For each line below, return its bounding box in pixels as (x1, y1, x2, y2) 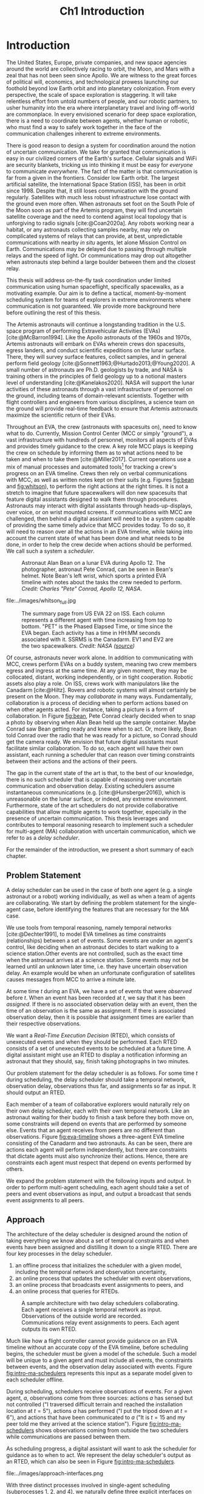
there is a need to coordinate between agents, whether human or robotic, (6, 117, 189, 124)
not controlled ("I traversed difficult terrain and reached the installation (6, 1401, 183, 1408)
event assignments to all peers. (6, 1197, 84, 1204)
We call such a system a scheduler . (6, 547, 95, 554)
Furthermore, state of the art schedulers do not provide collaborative (6, 802, 178, 809)
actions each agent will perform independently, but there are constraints (6, 1146, 187, 1153)
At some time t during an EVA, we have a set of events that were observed (6, 988, 192, 995)
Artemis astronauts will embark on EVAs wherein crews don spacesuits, (6, 340, 186, 347)
